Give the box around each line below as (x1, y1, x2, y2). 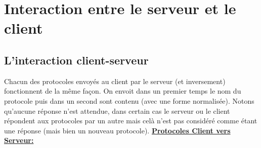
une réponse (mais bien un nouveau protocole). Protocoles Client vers (4, 125, 231, 135)
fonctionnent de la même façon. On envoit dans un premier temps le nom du (4, 86, 241, 96)
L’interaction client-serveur (4, 52, 149, 67)
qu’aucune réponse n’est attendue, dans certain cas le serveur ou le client (4, 105, 230, 116)
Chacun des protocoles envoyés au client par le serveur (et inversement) (4, 76, 226, 86)
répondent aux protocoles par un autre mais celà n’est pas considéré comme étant (4, 115, 257, 126)
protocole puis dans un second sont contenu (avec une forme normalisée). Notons (4, 95, 254, 106)
